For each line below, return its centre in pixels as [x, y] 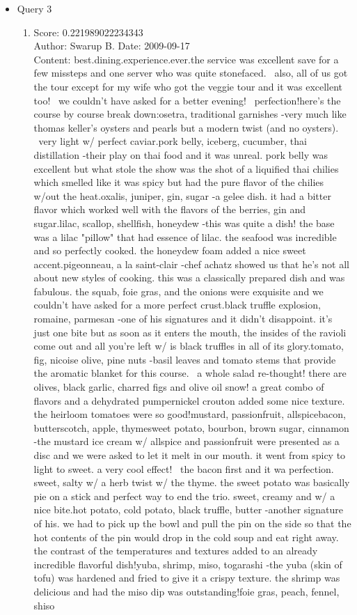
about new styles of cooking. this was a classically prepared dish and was [189, 278]
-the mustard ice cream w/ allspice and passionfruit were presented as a [187, 441]
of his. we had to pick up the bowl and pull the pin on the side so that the [192, 523]
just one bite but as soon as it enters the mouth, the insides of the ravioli [190, 332]
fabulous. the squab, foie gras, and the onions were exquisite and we [178, 291]
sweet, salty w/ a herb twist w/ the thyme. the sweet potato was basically [192, 482]
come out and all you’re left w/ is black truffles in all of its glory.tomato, [189, 346]
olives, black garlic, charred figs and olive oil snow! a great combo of [179, 387]
